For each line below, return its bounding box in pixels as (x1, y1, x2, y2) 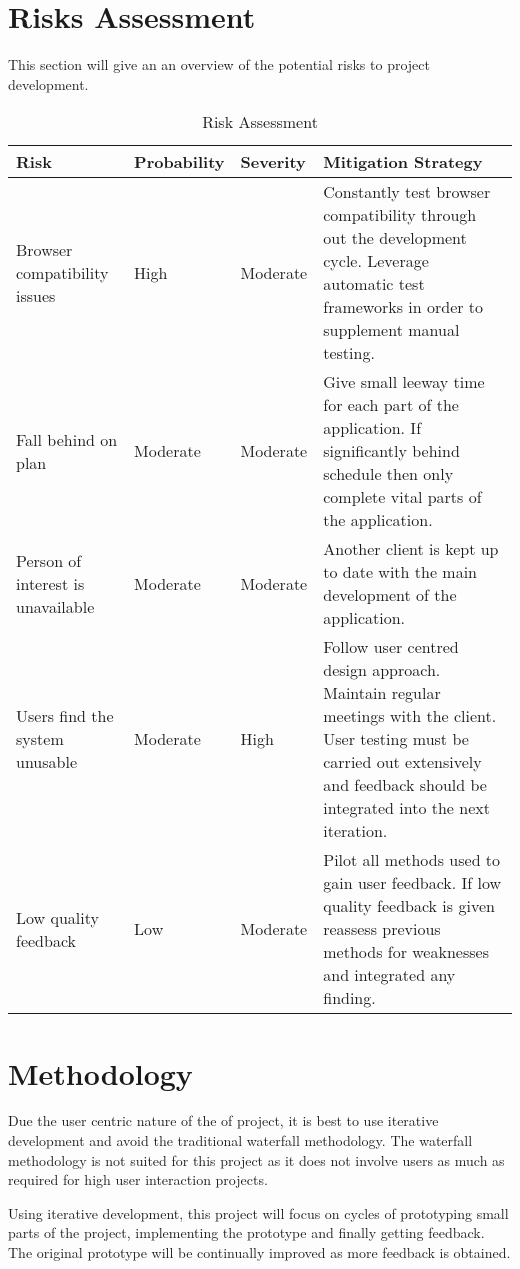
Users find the (16, 704, 114, 728)
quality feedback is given (323, 894, 495, 918)
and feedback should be (323, 773, 487, 797)
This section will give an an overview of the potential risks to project (8, 54, 430, 75)
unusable (16, 750, 77, 774)
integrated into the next (323, 796, 490, 820)
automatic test (323, 272, 425, 296)
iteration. (323, 819, 388, 843)
